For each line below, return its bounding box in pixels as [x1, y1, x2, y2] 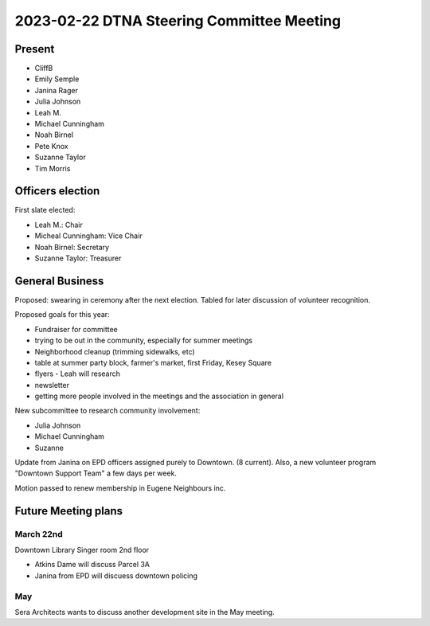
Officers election [14, 184, 100, 198]
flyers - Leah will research [34, 369, 121, 378]
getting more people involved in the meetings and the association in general [34, 391, 284, 401]
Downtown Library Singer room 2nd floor [14, 545, 150, 554]
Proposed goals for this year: [14, 310, 111, 319]
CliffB [34, 64, 53, 73]
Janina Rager [34, 85, 79, 95]
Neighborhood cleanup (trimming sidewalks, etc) [34, 346, 195, 356]
